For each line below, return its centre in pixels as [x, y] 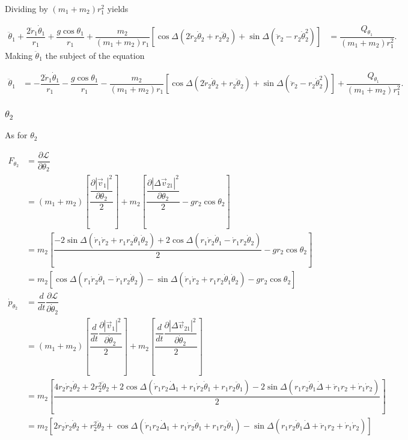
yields [118, 8]
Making [19, 55]
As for [16, 135]
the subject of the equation [95, 55]
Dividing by [26, 8]
